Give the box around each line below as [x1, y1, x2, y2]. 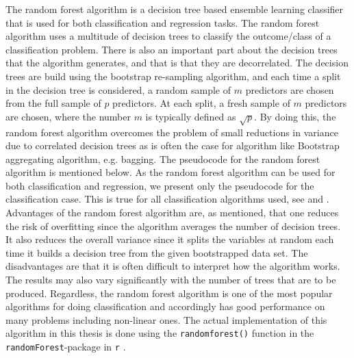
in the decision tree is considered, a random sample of [5, 82, 231, 97]
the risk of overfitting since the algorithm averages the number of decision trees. [5, 218, 341, 233]
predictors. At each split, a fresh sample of [112, 96, 290, 110]
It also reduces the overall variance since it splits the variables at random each [5, 232, 334, 246]
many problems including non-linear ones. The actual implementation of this [5, 312, 327, 327]
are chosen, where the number [5, 109, 131, 123]
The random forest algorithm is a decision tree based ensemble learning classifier [5, 2, 344, 16]
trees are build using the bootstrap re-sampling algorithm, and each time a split [5, 68, 341, 83]
